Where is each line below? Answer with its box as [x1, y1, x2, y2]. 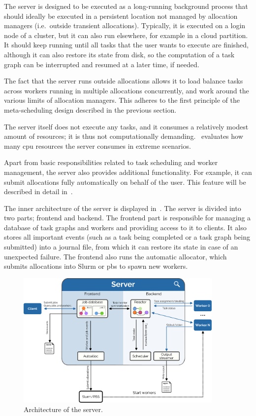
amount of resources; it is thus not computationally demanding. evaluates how [4, 131, 243, 141]
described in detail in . [4, 186, 73, 197]
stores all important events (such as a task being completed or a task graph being [4, 232, 250, 242]
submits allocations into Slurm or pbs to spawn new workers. [4, 261, 188, 271]
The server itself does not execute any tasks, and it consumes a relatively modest [4, 121, 249, 131]
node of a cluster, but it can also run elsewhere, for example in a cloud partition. [4, 30, 248, 40]
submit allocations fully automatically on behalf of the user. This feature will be [4, 176, 246, 187]
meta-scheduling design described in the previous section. [4, 104, 177, 115]
